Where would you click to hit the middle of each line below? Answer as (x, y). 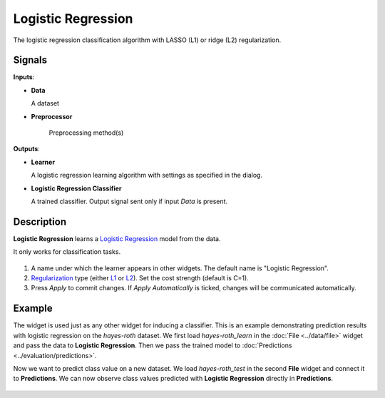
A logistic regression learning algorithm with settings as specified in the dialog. (147, 175)
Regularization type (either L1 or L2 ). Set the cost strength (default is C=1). (140, 278)
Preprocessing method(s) (86, 133)
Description (40, 221)
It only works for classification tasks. (67, 252)
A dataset (45, 103)
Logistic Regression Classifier (76, 188)
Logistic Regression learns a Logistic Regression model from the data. (117, 238)
